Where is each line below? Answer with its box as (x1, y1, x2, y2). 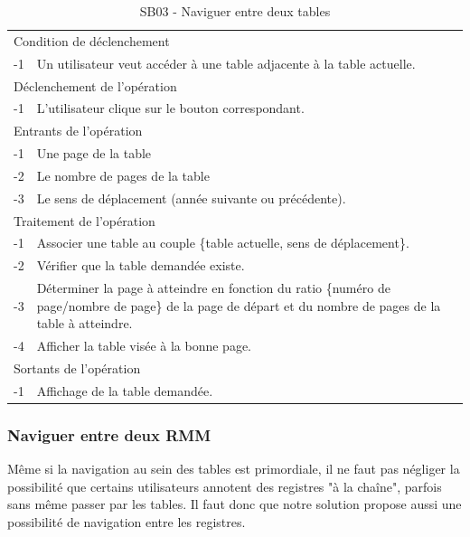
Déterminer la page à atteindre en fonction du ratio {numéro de (36, 278, 390, 297)
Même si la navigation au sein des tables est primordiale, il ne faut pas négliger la (7, 459, 460, 478)
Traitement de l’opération (14, 211, 155, 230)
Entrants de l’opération (14, 121, 143, 140)
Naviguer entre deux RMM (7, 423, 211, 446)
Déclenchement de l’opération (14, 76, 177, 95)
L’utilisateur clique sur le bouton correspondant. (36, 99, 305, 118)
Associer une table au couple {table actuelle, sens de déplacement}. (36, 233, 409, 252)
